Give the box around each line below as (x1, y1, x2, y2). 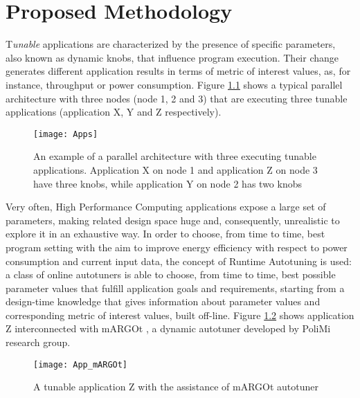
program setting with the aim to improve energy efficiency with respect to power (6, 239, 348, 254)
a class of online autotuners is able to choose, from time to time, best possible (6, 267, 336, 282)
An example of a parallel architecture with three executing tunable (33, 149, 316, 163)
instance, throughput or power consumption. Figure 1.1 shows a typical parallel (6, 77, 343, 91)
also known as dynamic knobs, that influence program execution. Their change (6, 50, 339, 64)
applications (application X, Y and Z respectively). (6, 105, 222, 119)
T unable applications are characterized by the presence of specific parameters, (6, 37, 336, 51)
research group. (6, 335, 71, 350)
